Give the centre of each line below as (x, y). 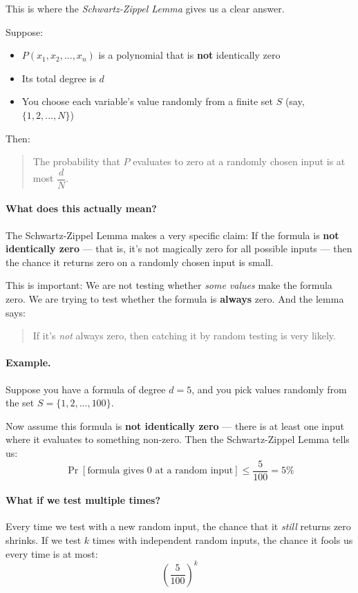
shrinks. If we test (44, 539)
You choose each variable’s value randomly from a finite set (147, 101)
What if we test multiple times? (83, 500)
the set (20, 403)
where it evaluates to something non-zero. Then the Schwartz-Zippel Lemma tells (178, 439)
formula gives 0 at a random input (160, 471)
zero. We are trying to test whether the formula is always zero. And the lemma (175, 298)
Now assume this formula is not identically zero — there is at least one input (175, 425)
